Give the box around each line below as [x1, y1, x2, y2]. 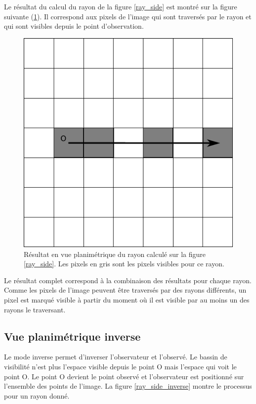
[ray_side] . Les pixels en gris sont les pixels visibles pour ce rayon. [24, 258, 224, 269]
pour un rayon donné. [4, 390, 70, 401]
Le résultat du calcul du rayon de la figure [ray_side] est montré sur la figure [4, 1, 237, 11]
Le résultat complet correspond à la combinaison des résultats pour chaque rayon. [4, 275, 252, 285]
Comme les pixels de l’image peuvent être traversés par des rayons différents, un [4, 285, 247, 295]
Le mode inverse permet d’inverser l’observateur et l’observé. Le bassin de [4, 352, 227, 362]
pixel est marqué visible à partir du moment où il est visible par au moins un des [4, 294, 250, 304]
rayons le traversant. [4, 304, 66, 314]
